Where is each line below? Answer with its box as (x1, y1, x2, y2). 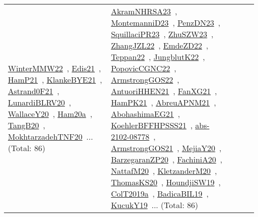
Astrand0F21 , (8, 85, 60, 97)
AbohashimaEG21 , (111, 108, 180, 119)
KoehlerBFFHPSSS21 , (111, 119, 193, 131)
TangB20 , (8, 119, 45, 131)
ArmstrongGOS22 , (111, 74, 180, 85)
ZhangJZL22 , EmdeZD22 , (111, 40, 208, 51)
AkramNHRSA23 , (111, 5, 177, 17)
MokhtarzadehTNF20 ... (8, 131, 93, 142)
